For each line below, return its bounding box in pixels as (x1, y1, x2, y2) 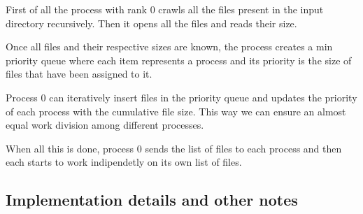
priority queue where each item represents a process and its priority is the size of (6, 52, 352, 67)
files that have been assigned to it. (6, 66, 152, 81)
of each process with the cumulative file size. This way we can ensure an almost (6, 104, 346, 118)
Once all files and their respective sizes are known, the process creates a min (6, 39, 333, 54)
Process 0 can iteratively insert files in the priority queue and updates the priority (6, 90, 357, 104)
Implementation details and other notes (6, 189, 298, 211)
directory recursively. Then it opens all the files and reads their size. (6, 15, 297, 30)
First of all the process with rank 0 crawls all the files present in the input (6, 2, 324, 16)
